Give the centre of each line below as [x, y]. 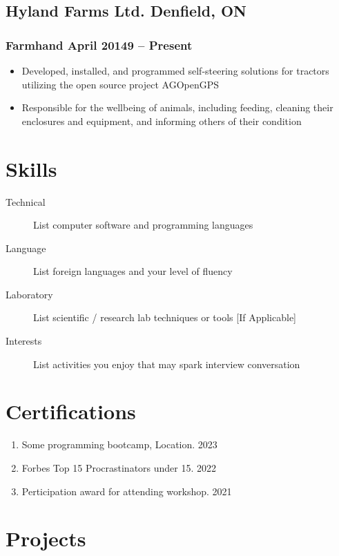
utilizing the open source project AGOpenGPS [120, 84]
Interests [24, 341]
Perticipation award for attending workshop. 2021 [127, 491]
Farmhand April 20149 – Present [99, 45]
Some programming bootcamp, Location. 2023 [119, 444]
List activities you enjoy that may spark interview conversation [167, 364]
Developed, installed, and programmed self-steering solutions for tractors [175, 70]
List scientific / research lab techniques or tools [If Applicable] [165, 317]
